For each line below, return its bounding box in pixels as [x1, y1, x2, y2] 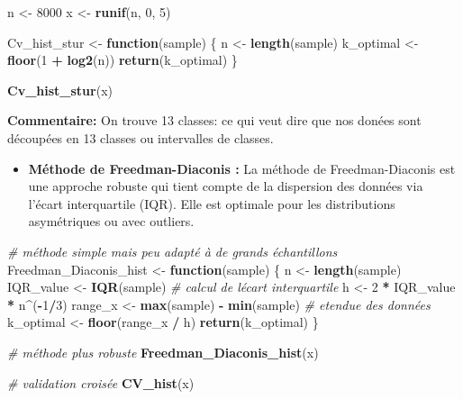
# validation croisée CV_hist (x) [7, 373, 195, 392]
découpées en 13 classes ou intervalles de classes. [7, 128, 274, 147]
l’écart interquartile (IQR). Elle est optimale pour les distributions [28, 194, 395, 213]
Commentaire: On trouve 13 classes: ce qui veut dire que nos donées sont [7, 111, 422, 130]
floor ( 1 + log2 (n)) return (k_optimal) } [7, 50, 238, 69]
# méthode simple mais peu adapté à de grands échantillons [7, 241, 338, 260]
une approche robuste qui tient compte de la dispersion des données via [28, 177, 423, 195]
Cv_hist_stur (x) [7, 80, 113, 99]
